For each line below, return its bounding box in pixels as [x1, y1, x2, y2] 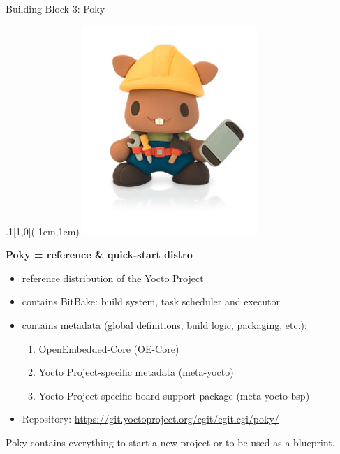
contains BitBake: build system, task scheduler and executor [22, 294, 280, 309]
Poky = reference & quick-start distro [6, 247, 193, 262]
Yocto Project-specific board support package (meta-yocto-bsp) [38, 388, 310, 402]
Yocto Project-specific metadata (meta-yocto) [38, 365, 234, 379]
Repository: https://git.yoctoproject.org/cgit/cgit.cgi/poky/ [22, 411, 279, 426]
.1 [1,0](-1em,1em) [6, 224, 80, 238]
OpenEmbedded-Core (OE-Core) [38, 341, 179, 356]
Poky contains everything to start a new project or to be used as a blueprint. [6, 434, 335, 449]
